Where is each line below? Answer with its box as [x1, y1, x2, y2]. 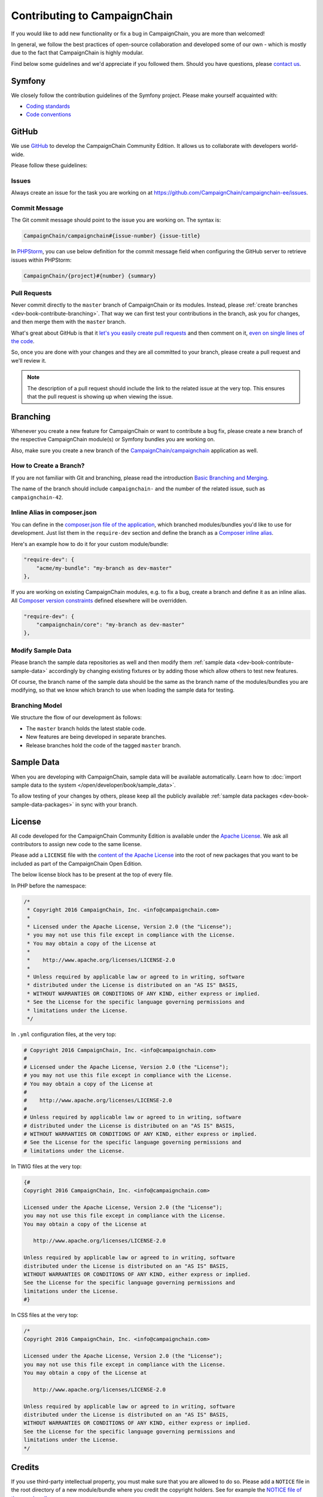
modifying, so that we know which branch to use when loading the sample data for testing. [11, 686, 235, 694]
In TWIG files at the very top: [11, 1162, 82, 1170]
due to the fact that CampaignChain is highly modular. [11, 49, 144, 56]
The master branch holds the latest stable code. [26, 725, 146, 732]
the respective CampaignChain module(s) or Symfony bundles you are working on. [11, 436, 215, 443]
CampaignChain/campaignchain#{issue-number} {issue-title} [23, 232, 200, 240]
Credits [11, 1462, 39, 1472]
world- [281, 143, 298, 150]
